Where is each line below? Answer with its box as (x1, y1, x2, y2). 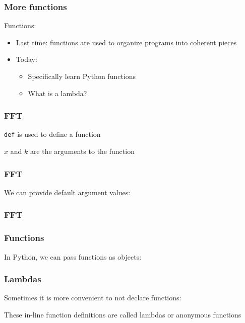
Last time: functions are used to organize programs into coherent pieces (16, 37, 237, 47)
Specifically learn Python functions (28, 71, 136, 81)
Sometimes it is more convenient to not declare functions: (4, 292, 181, 303)
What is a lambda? (28, 88, 87, 98)
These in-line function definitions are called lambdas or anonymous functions (4, 309, 241, 319)
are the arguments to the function (30, 146, 135, 156)
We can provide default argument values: (4, 187, 131, 197)
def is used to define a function (4, 129, 101, 139)
